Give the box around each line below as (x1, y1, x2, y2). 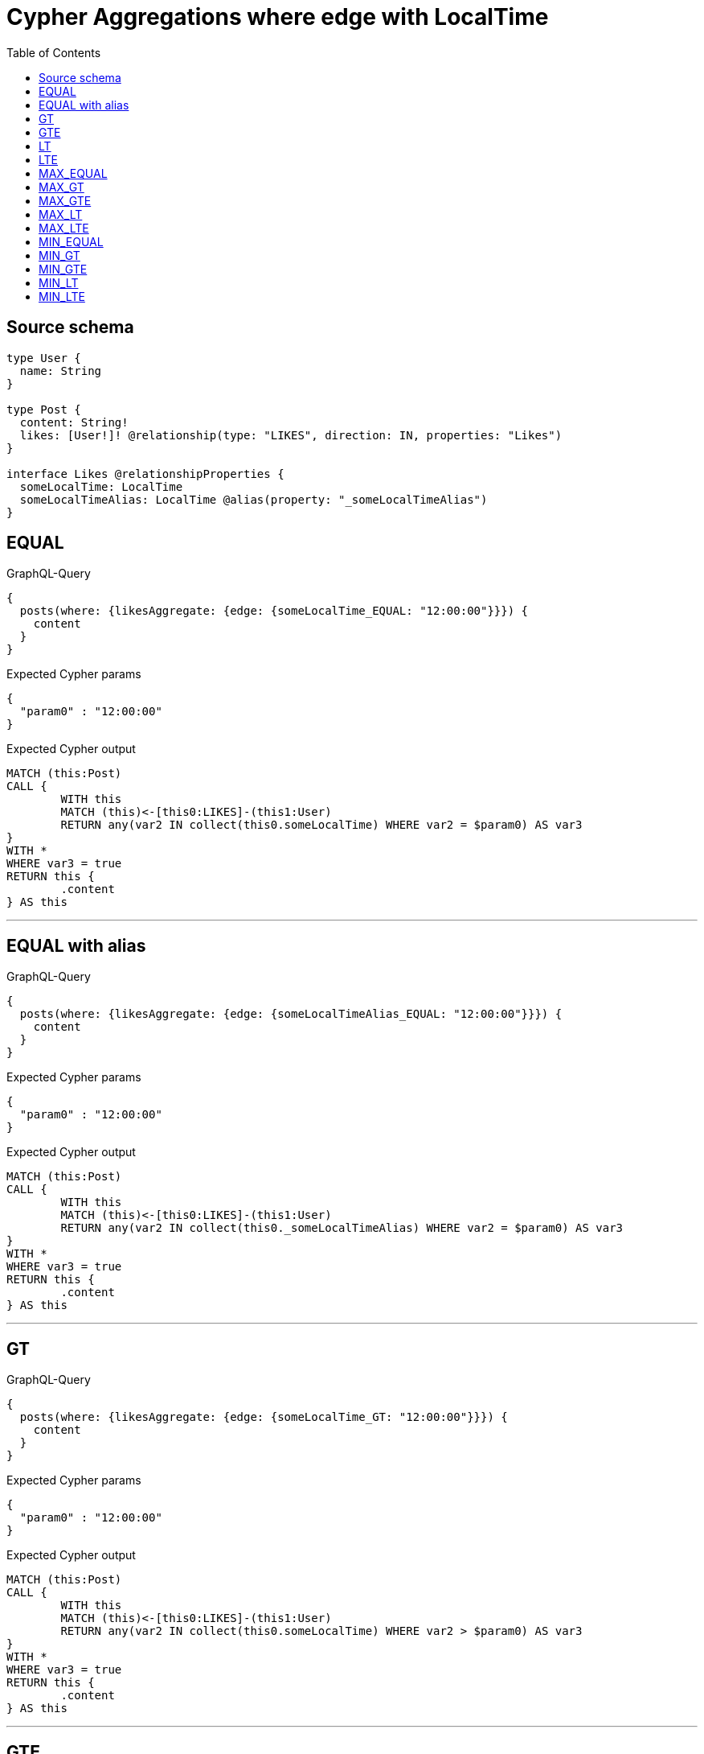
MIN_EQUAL (39, 234, 104, 249)
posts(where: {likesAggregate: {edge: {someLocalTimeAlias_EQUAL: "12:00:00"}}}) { (19, 1007, 563, 1021)
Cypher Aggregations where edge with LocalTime (6, 3, 549, 31)
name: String (19, 364, 102, 377)
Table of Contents (6, 45, 101, 60)
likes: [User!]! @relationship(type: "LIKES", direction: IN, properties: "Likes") (19, 428, 563, 442)
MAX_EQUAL (39, 166, 108, 180)
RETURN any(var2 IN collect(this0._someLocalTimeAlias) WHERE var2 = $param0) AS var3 (60, 1221, 624, 1235)
